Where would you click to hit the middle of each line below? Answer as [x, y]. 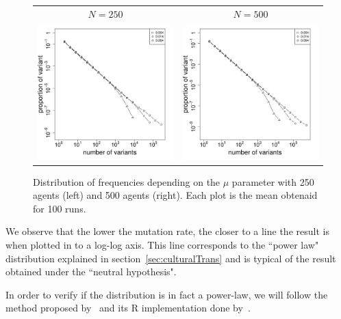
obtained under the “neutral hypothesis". [91, 272]
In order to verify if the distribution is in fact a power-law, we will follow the [167, 294]
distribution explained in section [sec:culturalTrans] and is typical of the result [171, 258]
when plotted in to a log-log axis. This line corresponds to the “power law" [162, 245]
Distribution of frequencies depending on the [127, 181]
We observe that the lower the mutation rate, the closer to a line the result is [167, 231]
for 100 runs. [60, 208]
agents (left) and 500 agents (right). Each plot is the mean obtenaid [175, 195]
